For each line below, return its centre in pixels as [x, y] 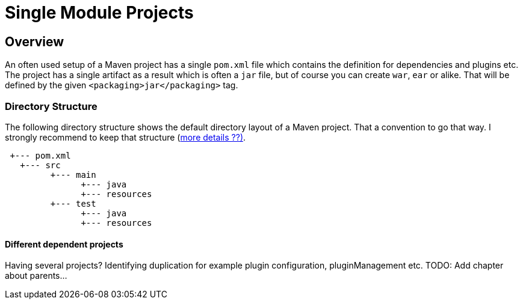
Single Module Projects [99, 13]
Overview [35, 41]
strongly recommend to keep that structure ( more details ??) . [125, 137]
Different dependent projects [64, 244]
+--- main [73, 175]
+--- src [40, 165]
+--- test [73, 203]
